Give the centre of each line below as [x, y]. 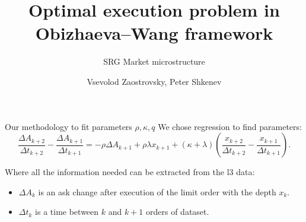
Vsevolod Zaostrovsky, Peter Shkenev [154, 81]
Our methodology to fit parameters [68, 126]
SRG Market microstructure [154, 61]
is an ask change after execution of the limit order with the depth [157, 191]
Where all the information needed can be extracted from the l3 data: [130, 172]
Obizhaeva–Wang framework [154, 33]
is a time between [67, 212]
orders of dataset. [178, 212]
